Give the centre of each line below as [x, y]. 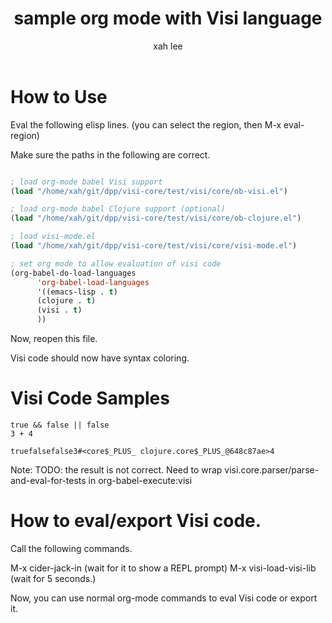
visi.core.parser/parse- [272, 470]
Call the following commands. [71, 548]
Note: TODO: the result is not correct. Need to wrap [116, 470]
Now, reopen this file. [54, 339]
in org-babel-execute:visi [140, 480]
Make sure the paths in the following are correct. [110, 154]
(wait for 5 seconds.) [53, 578]
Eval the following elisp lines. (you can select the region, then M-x [146, 124]
